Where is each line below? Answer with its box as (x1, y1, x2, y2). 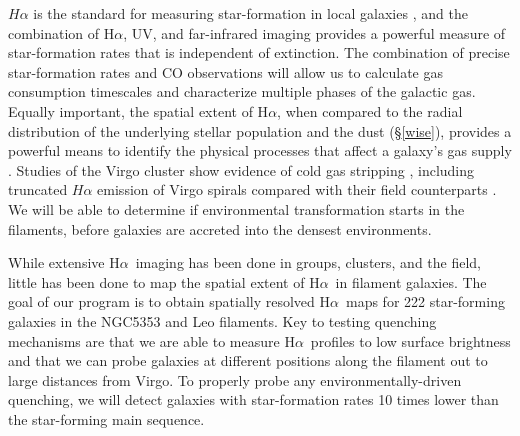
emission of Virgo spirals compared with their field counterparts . (97, 179, 497, 200)
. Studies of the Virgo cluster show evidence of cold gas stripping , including (8, 159, 475, 180)
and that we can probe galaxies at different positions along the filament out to (8, 350, 488, 371)
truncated (8, 179, 68, 200)
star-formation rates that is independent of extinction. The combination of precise (8, 42, 510, 63)
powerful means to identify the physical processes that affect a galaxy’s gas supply (8, 140, 512, 161)
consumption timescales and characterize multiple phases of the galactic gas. (8, 81, 476, 102)
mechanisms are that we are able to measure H (8, 330, 295, 351)
